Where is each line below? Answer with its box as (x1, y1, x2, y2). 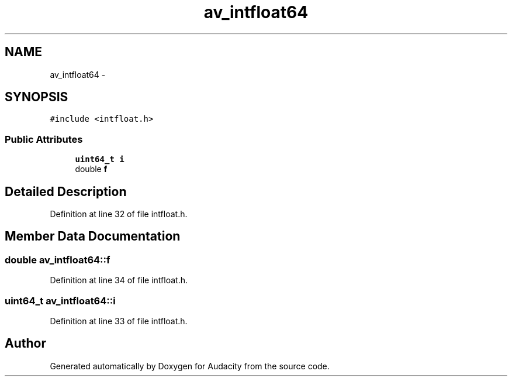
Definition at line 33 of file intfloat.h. (50, 316, 188, 326)
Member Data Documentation (5, 229, 181, 244)
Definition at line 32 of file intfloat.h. (50, 209, 188, 219)
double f (75, 164, 108, 174)
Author (5, 336, 46, 351)
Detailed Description (5, 184, 127, 199)
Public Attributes (5, 133, 83, 145)
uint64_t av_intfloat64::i (5, 294, 116, 307)
